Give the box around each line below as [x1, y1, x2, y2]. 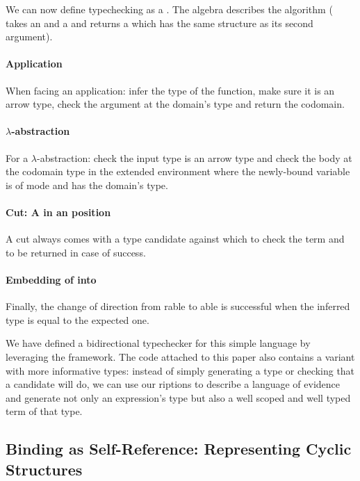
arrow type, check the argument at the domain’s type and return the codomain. [6, 97, 345, 111]
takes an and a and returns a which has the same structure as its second [6, 15, 313, 30]
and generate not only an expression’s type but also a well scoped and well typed [6, 390, 351, 405]
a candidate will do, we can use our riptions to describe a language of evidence [6, 377, 340, 391]
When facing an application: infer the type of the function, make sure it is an [6, 83, 335, 97]
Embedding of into [6, 272, 97, 286]
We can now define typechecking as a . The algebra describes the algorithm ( [6, 2, 333, 16]
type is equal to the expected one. [6, 312, 149, 327]
